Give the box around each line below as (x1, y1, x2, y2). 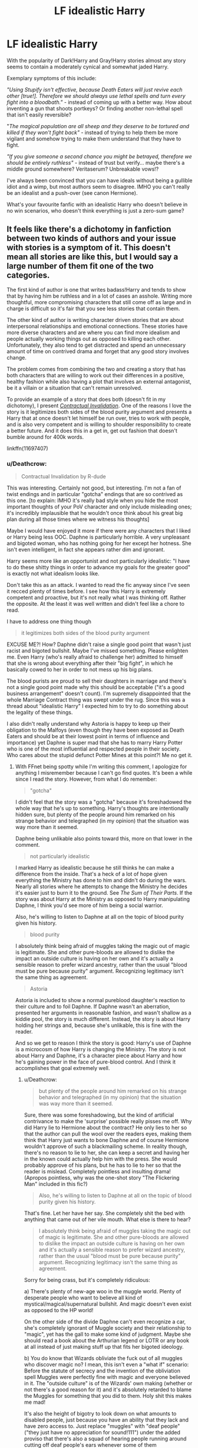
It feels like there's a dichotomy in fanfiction (6, 224, 171, 234)
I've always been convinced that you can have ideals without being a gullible (6, 177, 193, 184)
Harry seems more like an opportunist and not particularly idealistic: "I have (6, 557, 190, 565)
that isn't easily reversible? (6, 111, 72, 118)
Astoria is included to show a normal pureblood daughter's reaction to (15, 997, 185, 1004)
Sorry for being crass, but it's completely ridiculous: (24, 1277, 150, 1284)
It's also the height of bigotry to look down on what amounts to (24, 1410, 177, 1417)
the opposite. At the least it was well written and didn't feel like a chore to (6, 601, 185, 608)
